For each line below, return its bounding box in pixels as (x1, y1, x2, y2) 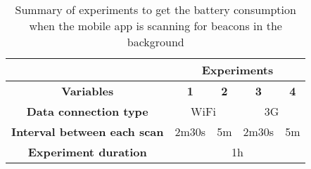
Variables (61, 83, 114, 99)
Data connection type (26, 103, 148, 119)
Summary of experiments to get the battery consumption (15, 1, 296, 18)
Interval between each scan (11, 123, 164, 140)
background (127, 34, 184, 50)
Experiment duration (27, 144, 147, 160)
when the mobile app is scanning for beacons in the (29, 18, 282, 34)
